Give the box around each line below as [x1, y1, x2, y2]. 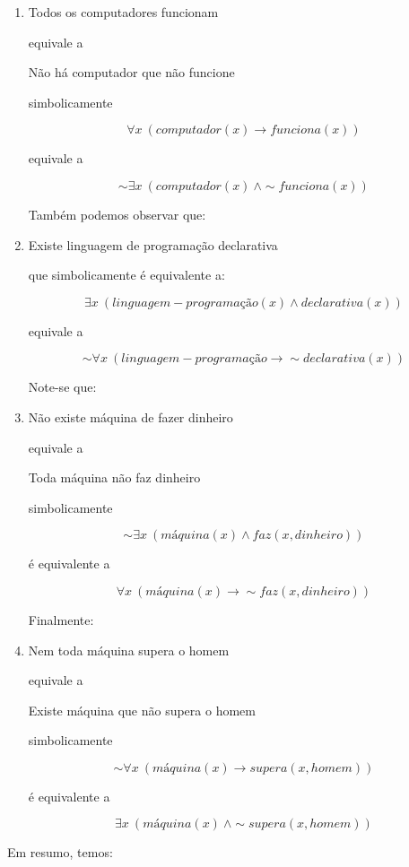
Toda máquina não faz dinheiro [28, 468, 201, 487]
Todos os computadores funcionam [28, 3, 219, 21]
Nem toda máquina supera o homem [28, 640, 230, 659]
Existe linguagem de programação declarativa [28, 235, 278, 254]
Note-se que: [28, 377, 97, 396]
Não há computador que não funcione [28, 63, 235, 82]
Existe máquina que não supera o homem [28, 700, 256, 719]
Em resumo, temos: [7, 843, 113, 862]
